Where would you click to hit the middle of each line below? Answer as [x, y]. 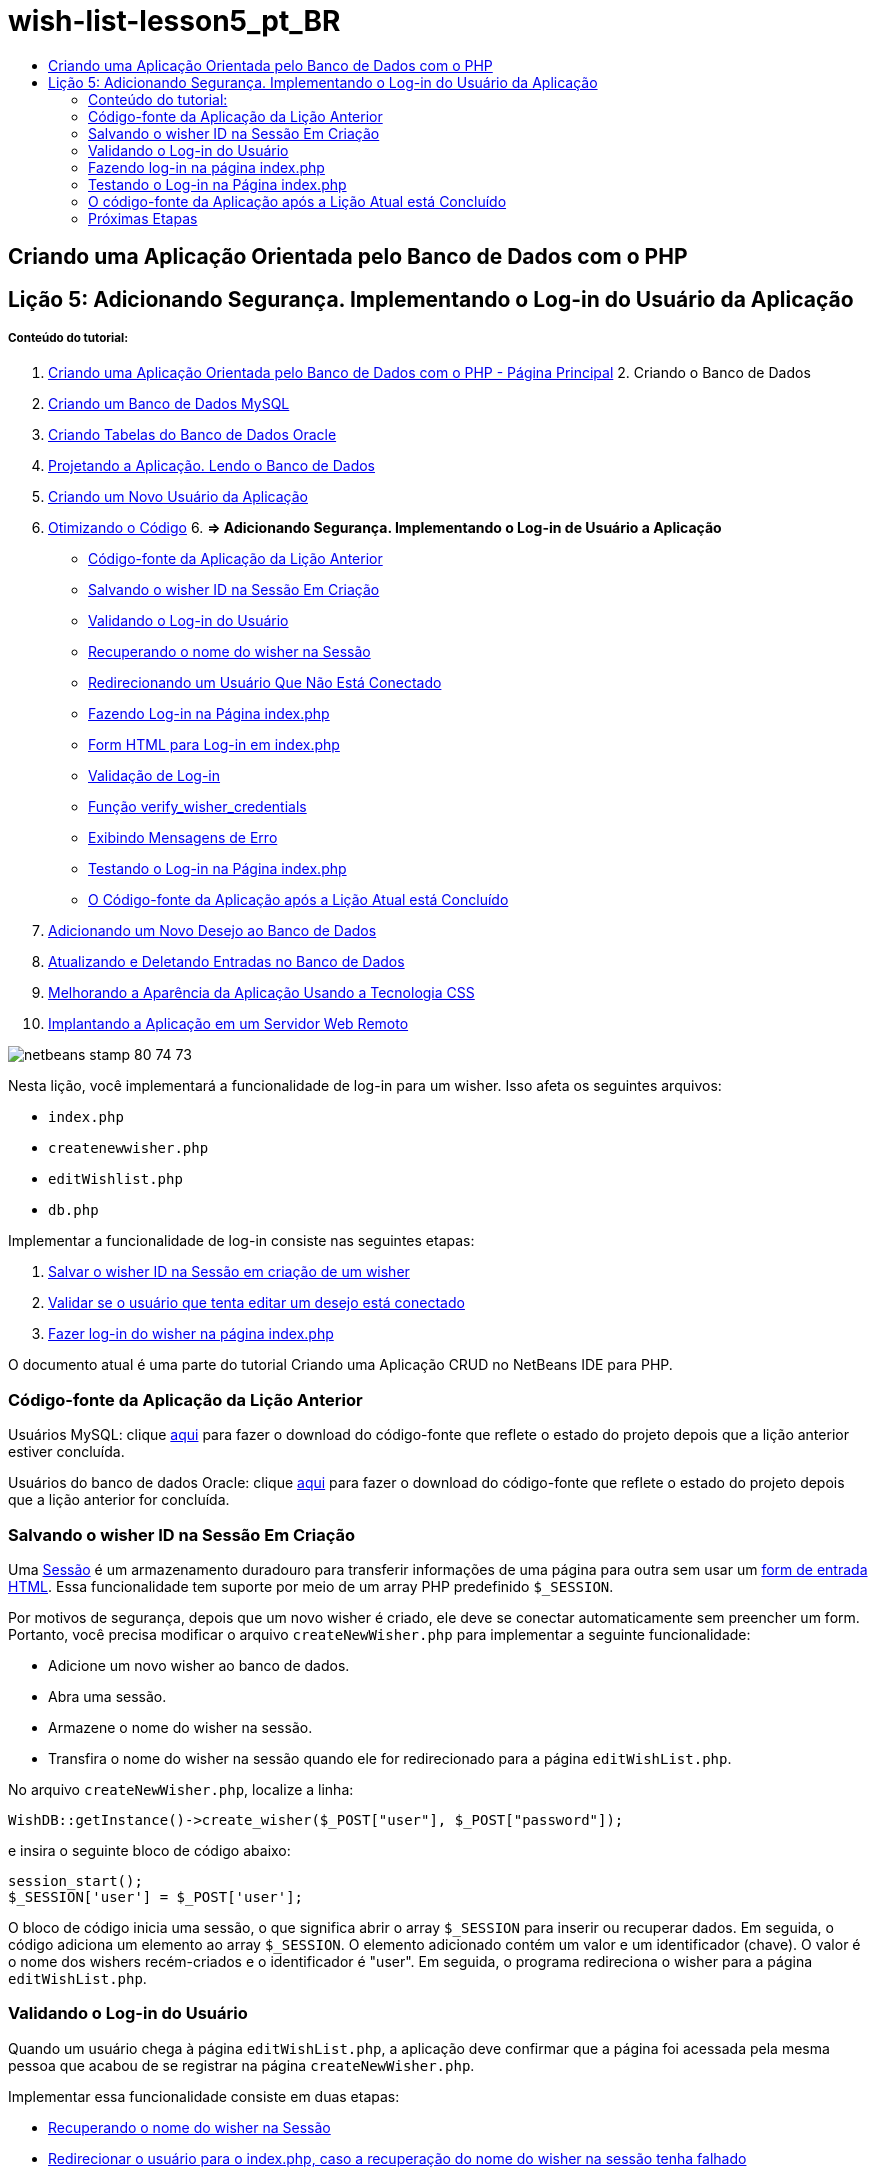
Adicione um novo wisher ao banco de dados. [199, 1665]
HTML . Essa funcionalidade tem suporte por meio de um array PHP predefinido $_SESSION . [311, 1586]
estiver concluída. [66, 1452]
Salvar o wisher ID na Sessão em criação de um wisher [229, 1272]
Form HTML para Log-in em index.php [214, 745]
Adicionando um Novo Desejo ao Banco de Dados [212, 931]
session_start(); [75, 1880]
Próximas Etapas [143, 218]
